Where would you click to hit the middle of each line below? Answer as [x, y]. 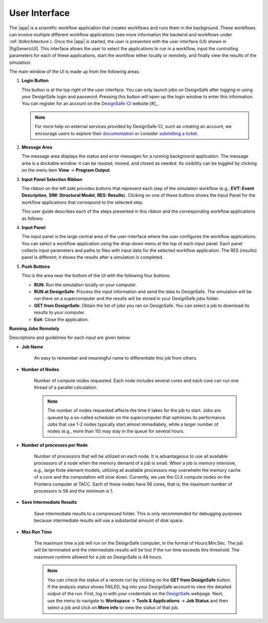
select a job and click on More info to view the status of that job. [113, 608]
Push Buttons [36, 266]
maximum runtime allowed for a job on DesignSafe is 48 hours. [98, 557]
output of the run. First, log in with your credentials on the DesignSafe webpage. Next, [135, 594]
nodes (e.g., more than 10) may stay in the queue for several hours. [116, 431]
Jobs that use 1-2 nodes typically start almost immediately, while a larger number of [133, 424]
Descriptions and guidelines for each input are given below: [70, 338]
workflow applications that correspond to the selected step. [83, 202]
